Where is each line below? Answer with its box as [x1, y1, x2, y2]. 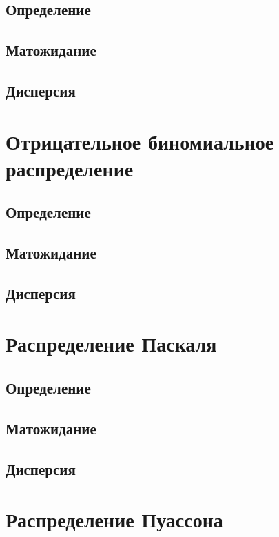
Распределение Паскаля [6, 330, 217, 358]
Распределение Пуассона [6, 505, 223, 534]
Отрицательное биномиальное [6, 127, 274, 155]
